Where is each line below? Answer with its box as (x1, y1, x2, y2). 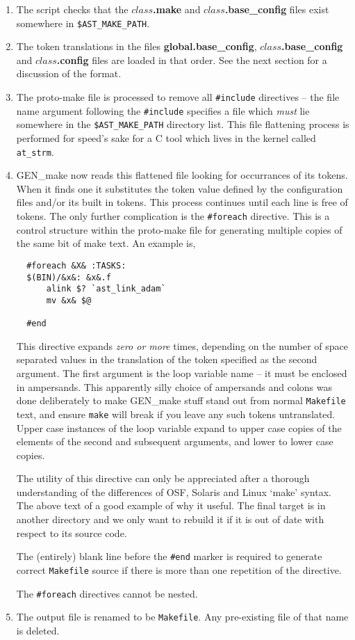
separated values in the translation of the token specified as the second (16, 352, 317, 367)
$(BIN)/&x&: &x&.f (26, 272, 111, 282)
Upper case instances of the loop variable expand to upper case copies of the (16, 420, 342, 435)
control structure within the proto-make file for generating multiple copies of (16, 222, 342, 237)
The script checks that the (16, 2, 129, 16)
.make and (153, 2, 201, 16)
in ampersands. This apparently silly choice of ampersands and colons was (16, 379, 332, 394)
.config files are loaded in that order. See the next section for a (56, 52, 327, 67)
